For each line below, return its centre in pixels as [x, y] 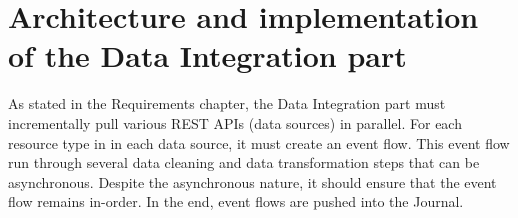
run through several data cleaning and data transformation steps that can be [244, 162]
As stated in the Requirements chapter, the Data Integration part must [227, 103]
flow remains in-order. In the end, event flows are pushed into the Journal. [236, 201]
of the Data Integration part [207, 55]
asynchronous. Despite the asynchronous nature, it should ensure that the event [252, 181]
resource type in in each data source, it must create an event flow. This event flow [259, 142]
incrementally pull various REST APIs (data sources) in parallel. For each [235, 122]
